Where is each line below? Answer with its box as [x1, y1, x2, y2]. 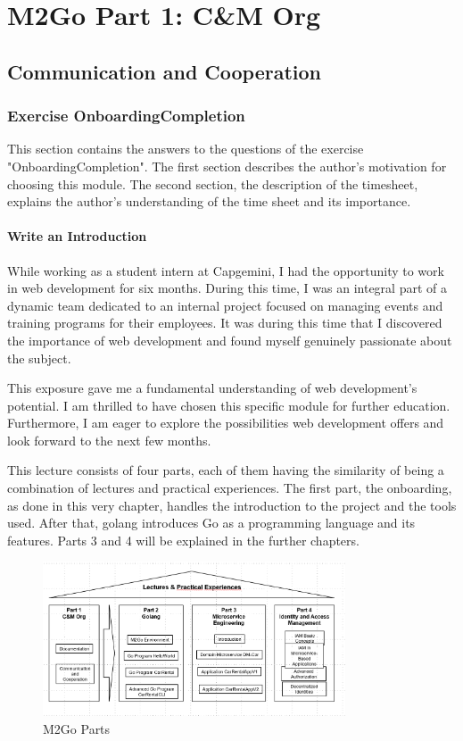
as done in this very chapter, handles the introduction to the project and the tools [7, 495, 457, 514]
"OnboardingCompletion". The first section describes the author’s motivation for [7, 156, 447, 175]
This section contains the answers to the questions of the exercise [7, 139, 364, 158]
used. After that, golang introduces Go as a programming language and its [7, 513, 416, 532]
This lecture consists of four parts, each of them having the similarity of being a [7, 461, 444, 479]
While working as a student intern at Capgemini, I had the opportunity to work [7, 261, 444, 279]
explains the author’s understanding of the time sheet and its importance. [7, 192, 411, 211]
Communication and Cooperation [7, 57, 322, 85]
